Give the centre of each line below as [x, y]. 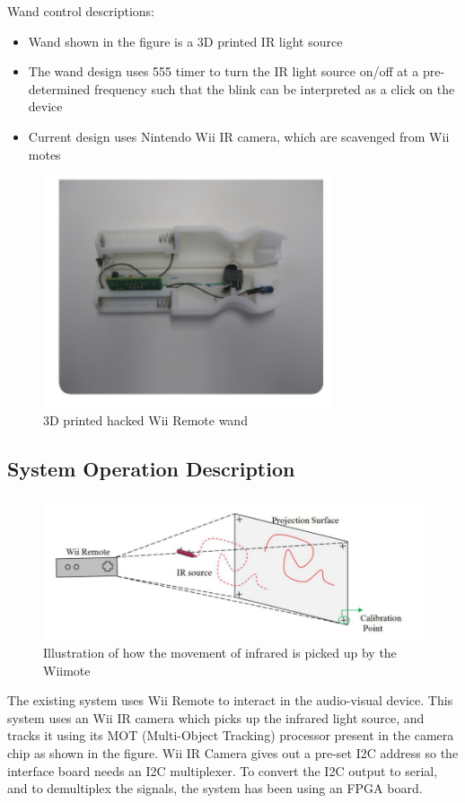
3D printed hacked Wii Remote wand [145, 419]
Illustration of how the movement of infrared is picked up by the [220, 652]
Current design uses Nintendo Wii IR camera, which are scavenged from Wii [239, 136]
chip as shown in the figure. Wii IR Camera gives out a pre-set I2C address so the [233, 752]
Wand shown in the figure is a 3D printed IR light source [185, 41]
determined [59, 88]
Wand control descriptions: [81, 11]
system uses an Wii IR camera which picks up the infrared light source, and [216, 717]
